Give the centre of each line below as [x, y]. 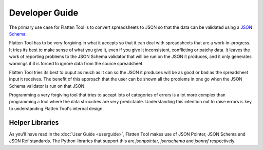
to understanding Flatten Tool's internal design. [56, 108]
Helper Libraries [34, 122]
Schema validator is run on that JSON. [47, 86]
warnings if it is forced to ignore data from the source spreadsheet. [76, 63]
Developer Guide [44, 13]
